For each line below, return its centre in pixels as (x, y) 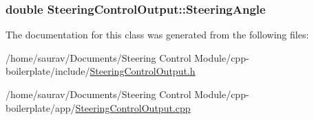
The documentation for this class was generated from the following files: (157, 35)
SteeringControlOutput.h (143, 71)
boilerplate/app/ (41, 107)
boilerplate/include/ (48, 71)
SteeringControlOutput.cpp (133, 107)
